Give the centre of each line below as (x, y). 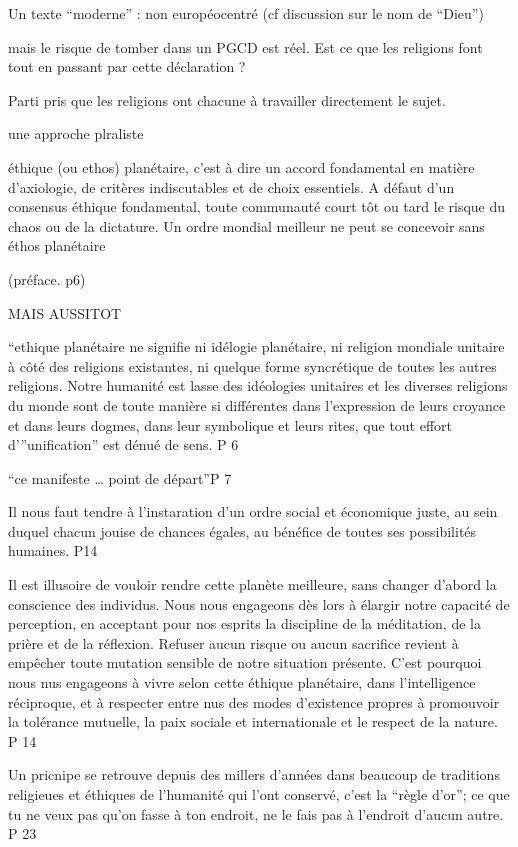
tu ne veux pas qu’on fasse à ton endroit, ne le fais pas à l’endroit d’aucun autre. (256, 813)
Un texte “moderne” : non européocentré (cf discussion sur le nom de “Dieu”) (246, 13)
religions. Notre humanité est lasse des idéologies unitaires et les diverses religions (258, 385)
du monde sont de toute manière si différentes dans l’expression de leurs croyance (257, 404)
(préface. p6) (47, 278)
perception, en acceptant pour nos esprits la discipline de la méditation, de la (244, 623)
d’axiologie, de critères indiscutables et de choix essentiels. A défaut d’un (231, 186)
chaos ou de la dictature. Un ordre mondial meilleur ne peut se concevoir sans (246, 225)
